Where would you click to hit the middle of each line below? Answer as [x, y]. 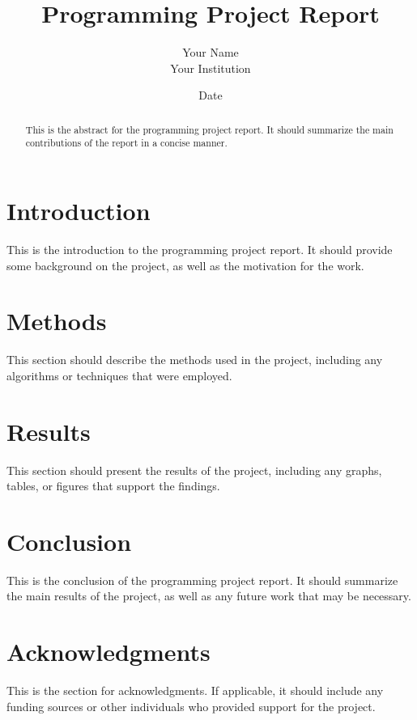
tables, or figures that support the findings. [113, 486]
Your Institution [211, 68]
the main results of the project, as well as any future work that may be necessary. [209, 596]
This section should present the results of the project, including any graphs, [194, 470]
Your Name [211, 52]
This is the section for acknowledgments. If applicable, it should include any [195, 690]
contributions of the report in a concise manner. [126, 143]
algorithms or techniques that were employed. [119, 375]
